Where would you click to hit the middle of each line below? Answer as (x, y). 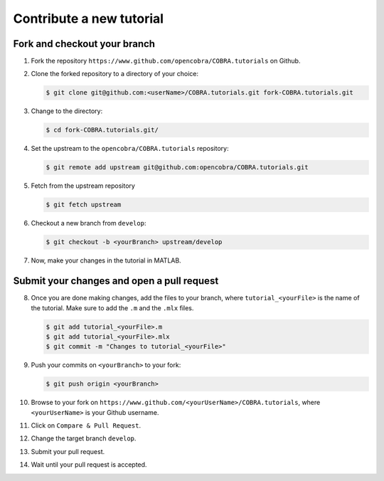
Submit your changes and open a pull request (116, 281)
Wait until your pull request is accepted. (89, 465)
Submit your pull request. (68, 451)
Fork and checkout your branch (84, 44)
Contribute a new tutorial (88, 18)
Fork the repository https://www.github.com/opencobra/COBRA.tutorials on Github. (166, 61)
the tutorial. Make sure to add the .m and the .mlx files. (112, 308)
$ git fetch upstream (84, 205)
